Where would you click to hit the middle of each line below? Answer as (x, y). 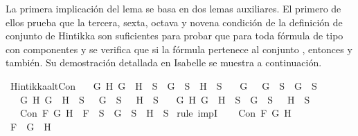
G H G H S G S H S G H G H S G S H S (165, 99)
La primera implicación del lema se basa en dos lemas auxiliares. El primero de (173, 8)
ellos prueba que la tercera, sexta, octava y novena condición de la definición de (174, 22)
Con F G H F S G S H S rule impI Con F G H (155, 113)
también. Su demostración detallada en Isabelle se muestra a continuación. (164, 62)
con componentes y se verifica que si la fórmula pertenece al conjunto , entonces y (179, 49)
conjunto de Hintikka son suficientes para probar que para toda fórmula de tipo (174, 36)
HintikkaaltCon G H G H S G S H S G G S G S (163, 85)
